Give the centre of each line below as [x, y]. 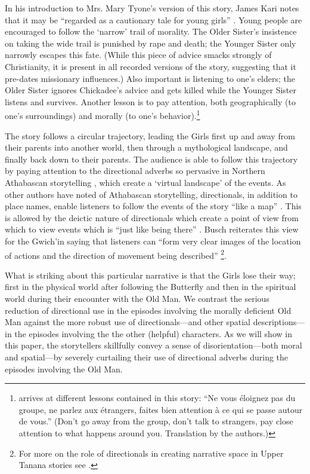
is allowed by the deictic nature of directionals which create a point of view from [152, 217]
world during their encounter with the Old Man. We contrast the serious [137, 298]
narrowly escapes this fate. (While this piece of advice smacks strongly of [138, 55]
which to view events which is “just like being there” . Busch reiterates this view [152, 229]
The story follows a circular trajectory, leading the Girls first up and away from [150, 135]
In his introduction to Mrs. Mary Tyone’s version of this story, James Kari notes [152, 8]
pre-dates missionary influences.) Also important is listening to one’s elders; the [150, 78]
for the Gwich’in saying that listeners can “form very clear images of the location [153, 241]
